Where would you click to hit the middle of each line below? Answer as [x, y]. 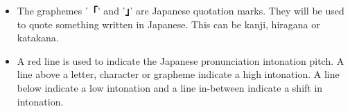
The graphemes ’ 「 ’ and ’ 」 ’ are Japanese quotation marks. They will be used [181, 10]
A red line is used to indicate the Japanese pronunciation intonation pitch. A [181, 60]
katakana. [38, 38]
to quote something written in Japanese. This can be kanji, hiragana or [168, 24]
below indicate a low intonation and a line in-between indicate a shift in [170, 87]
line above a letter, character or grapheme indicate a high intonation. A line [178, 74]
